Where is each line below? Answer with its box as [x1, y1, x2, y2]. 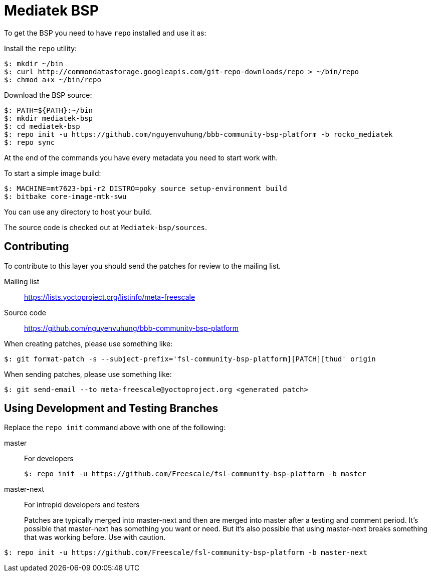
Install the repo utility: [4, 44, 77, 53]
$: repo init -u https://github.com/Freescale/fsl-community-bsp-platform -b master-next [4, 548, 367, 557]
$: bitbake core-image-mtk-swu [4, 192, 127, 201]
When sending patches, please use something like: [4, 369, 172, 378]
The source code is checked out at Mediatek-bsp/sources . [4, 223, 207, 232]
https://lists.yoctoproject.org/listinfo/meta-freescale [24, 292, 195, 301]
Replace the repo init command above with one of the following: [4, 423, 226, 432]
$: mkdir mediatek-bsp [4, 114, 93, 122]
